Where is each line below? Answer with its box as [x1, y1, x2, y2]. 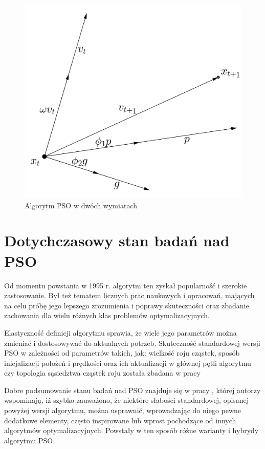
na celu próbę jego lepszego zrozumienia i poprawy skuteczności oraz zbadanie [4, 300, 249, 310]
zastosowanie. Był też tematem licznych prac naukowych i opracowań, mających [4, 290, 255, 301]
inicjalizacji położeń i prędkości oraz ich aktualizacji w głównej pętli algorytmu [4, 357, 251, 368]
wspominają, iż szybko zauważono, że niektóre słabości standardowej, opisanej [4, 395, 249, 405]
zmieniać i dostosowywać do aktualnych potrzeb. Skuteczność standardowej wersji [4, 337, 260, 348]
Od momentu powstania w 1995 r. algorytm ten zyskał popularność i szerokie [4, 280, 247, 290]
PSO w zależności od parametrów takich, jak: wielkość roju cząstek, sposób [4, 347, 240, 358]
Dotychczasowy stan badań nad [4, 230, 230, 251]
